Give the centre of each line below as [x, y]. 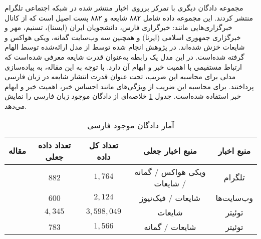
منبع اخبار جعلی [170, 151]
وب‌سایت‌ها [234, 197]
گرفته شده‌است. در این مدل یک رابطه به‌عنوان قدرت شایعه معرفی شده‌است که [124, 56]
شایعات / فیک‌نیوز [170, 197]
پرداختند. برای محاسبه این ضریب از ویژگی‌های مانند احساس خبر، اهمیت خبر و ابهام [129, 86]
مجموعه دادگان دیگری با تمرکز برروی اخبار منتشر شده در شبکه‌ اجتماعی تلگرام [124, 8]
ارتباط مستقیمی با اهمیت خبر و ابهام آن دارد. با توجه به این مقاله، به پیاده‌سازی [123, 66]
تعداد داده [54, 145]
